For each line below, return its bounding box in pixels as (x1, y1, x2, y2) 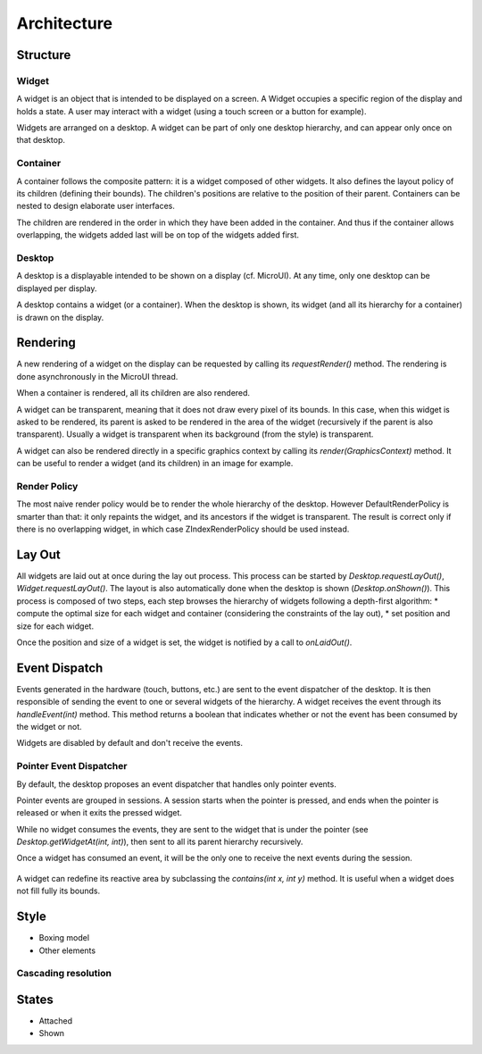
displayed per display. (16, 282, 97, 294)
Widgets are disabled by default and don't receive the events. (16, 738, 243, 749)
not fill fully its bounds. (16, 885, 101, 897)
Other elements (38, 945, 96, 956)
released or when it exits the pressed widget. (16, 807, 183, 818)
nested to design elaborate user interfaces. (16, 201, 176, 212)
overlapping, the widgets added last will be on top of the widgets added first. (16, 230, 299, 240)
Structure (16, 47, 71, 63)
